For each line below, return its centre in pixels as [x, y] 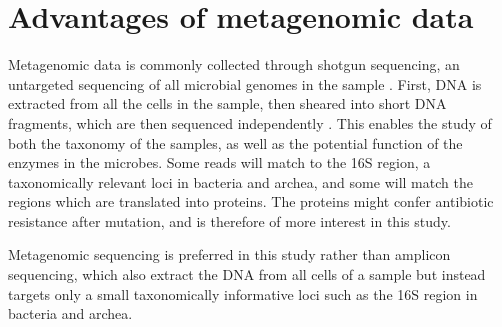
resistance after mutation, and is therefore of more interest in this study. [229, 220]
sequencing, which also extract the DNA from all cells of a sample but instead [247, 274]
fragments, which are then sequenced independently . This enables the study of [250, 122]
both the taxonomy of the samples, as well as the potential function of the [235, 142]
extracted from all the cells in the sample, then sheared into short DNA [227, 103]
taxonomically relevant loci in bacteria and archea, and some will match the [240, 181]
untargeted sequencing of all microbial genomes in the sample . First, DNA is [245, 83]
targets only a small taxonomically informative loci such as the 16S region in [243, 293]
